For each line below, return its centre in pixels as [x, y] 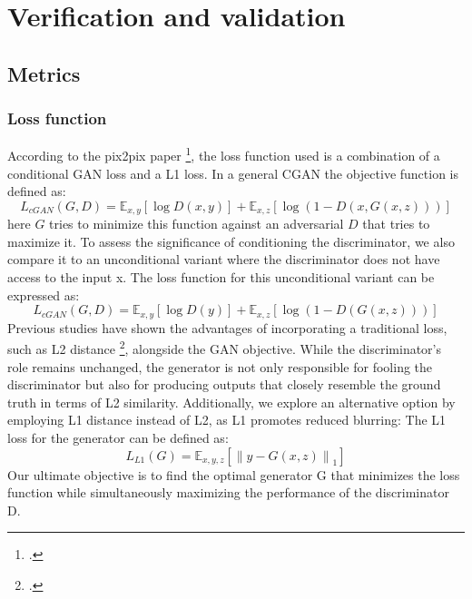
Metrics [44, 73]
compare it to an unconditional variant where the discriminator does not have [224, 259]
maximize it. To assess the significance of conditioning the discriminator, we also [231, 241]
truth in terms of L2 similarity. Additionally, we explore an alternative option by [231, 402]
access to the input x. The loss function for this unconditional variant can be [221, 277]
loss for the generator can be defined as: [118, 437]
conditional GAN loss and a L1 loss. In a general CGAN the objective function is [233, 173]
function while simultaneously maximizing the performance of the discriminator [228, 492]
